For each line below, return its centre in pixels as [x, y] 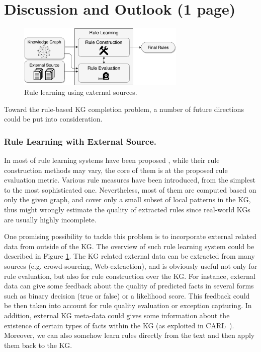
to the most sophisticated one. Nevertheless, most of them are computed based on [130, 189]
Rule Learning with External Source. [80, 141]
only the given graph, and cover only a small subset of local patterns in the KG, [127, 199]
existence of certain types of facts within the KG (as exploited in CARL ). [119, 325]
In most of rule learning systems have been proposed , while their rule [112, 160]
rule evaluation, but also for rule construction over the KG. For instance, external [130, 276]
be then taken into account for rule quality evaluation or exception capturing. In [128, 305]
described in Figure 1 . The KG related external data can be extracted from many [129, 256]
